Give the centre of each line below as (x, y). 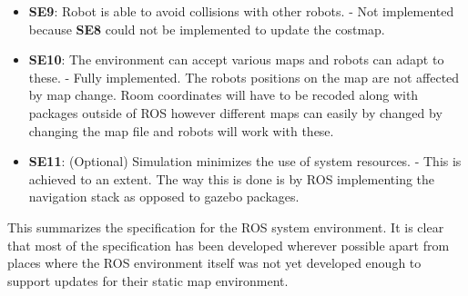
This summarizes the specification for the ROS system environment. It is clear (226, 227)
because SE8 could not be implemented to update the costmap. (207, 29)
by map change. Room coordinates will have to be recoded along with (224, 95)
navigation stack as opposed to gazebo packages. (164, 197)
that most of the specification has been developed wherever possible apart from (229, 245)
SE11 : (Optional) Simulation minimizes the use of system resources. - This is (245, 161)
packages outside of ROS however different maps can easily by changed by (235, 112)
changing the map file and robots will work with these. (181, 130)
